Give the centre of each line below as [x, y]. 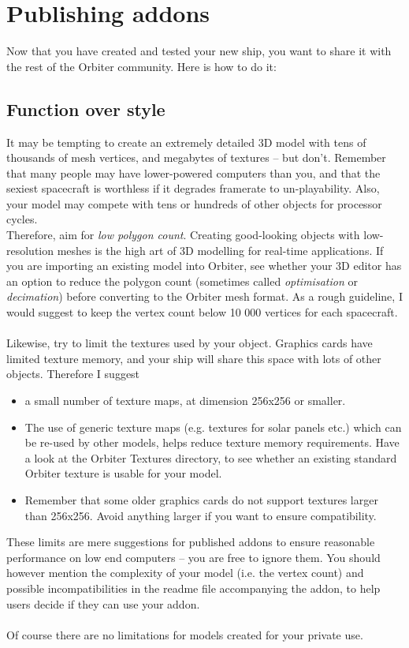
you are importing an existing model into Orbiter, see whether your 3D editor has [204, 266]
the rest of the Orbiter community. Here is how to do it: [141, 66]
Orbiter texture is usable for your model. [123, 473]
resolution [30, 250]
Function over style [86, 109]
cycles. [22, 219]
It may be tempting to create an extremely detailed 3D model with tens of [186, 142]
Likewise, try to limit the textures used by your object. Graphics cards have [190, 343]
